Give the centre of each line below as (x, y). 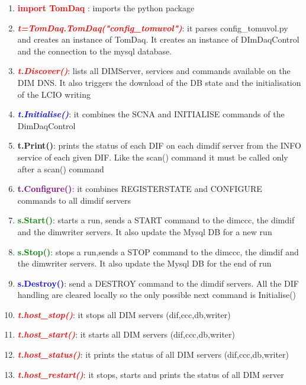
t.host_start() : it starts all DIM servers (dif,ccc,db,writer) (126, 334)
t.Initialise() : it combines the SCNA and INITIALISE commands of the (151, 114)
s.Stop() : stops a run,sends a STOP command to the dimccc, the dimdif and (158, 251)
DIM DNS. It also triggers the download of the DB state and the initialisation (159, 82)
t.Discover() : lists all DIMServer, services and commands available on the (154, 71)
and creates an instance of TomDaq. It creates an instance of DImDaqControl (158, 39)
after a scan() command (61, 169)
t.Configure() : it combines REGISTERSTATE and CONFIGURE (140, 189)
